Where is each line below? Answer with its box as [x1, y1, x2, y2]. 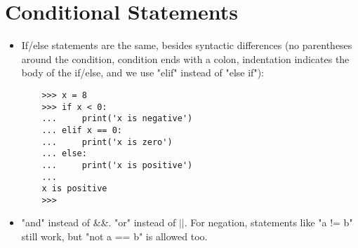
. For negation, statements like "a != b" [184, 215, 353, 230]
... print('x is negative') [41, 113, 193, 124]
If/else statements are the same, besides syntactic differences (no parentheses [21, 38, 352, 53]
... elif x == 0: [41, 125, 122, 135]
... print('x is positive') [41, 160, 193, 170]
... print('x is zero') [41, 137, 173, 147]
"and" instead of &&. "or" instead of [21, 215, 176, 230]
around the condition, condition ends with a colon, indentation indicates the [21, 51, 350, 66]
